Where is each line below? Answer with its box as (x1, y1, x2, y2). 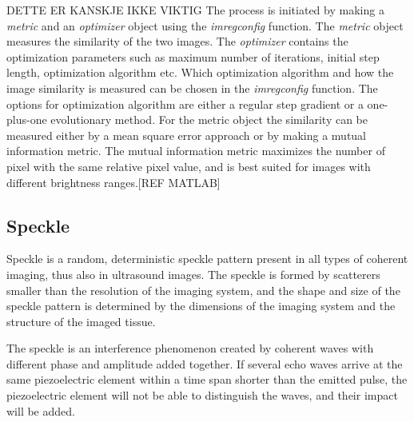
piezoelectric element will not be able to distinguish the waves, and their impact (6, 387, 398, 404)
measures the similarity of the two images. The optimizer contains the (6, 33, 348, 50)
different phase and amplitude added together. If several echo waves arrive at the (6, 355, 403, 372)
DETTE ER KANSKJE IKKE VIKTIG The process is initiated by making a (6, 2, 384, 18)
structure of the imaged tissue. (6, 313, 156, 329)
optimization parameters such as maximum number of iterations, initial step (6, 48, 380, 65)
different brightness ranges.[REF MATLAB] (6, 173, 221, 190)
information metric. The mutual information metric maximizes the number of (6, 142, 385, 159)
